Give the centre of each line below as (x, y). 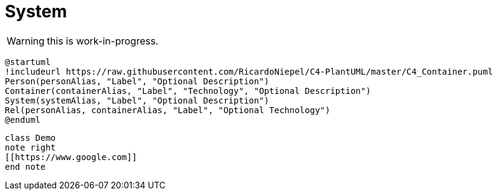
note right (30, 147)
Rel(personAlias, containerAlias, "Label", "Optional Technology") (168, 110)
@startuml (28, 62)
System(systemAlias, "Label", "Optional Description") (137, 100)
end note (25, 166)
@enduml (23, 119)
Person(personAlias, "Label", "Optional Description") (137, 81)
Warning (26, 41)
